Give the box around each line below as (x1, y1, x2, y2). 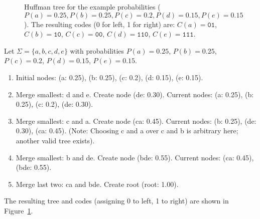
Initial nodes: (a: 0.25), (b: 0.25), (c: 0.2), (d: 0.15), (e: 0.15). (16, 72, 203, 82)
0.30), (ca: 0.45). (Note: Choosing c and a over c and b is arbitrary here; (16, 125, 238, 136)
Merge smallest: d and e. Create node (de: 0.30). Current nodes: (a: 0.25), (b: (16, 89, 254, 99)
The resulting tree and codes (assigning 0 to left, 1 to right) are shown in (4, 195, 229, 206)
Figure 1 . (4, 205, 33, 215)
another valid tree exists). (16, 135, 95, 145)
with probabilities (70, 45, 124, 56)
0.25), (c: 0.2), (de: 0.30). (16, 99, 93, 109)
